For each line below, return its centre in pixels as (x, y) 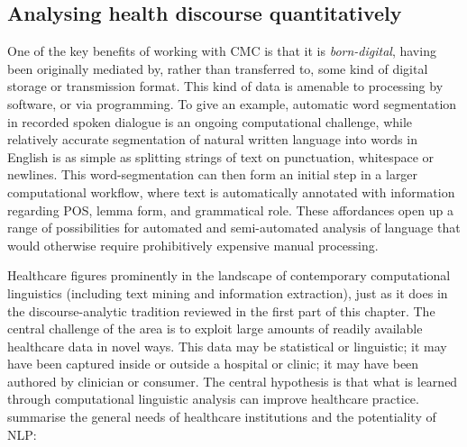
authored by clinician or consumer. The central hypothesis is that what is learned (233, 381)
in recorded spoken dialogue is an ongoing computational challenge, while (210, 121)
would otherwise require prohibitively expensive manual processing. (193, 245)
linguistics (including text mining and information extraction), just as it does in (228, 292)
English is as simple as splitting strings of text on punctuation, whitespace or (221, 156)
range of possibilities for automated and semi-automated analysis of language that (234, 228)
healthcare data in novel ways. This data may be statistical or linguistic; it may (227, 346)
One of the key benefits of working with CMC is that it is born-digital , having (222, 51)
